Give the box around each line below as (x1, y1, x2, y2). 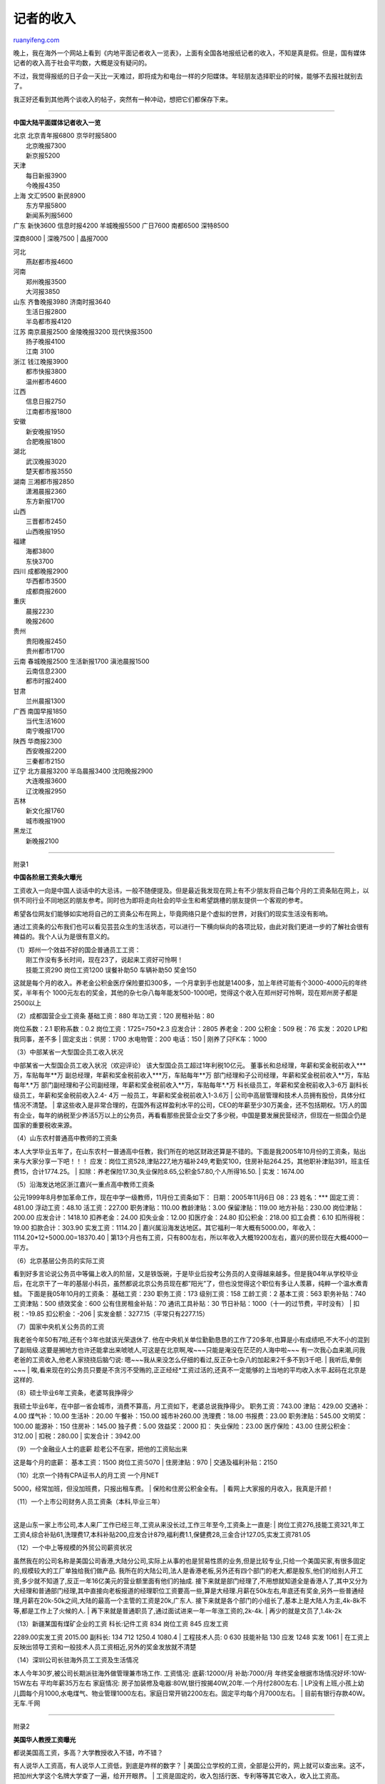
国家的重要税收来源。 (13, 1121, 76, 1129)
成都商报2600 (26, 587, 67, 595)
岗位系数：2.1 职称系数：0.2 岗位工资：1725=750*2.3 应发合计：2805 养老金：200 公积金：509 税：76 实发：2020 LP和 (13, 1025, 368, 1033)
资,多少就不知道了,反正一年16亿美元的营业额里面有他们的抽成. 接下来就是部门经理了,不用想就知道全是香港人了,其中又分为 (13, 1576, 368, 1585)
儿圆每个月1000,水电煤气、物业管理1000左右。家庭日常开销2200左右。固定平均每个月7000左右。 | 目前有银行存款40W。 (13, 1688, 369, 1698)
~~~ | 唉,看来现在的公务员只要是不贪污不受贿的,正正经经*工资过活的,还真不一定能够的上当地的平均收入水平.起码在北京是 (13, 1365, 366, 1374)
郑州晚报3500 (26, 277, 67, 285)
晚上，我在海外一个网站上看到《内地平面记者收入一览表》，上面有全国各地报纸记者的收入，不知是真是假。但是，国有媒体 (13, 49, 366, 57)
